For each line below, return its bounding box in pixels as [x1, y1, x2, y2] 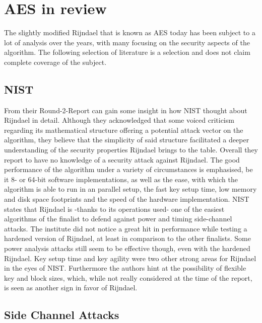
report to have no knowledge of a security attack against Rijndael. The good [4, 154, 240, 165]
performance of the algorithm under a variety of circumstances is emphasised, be [4, 164, 253, 175]
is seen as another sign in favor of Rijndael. [4, 282, 138, 293]
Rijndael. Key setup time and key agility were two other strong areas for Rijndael [4, 253, 256, 263]
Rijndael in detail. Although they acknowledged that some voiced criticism [4, 115, 234, 125]
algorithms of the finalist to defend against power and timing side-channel [4, 213, 232, 224]
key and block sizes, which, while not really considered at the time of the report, [4, 272, 252, 283]
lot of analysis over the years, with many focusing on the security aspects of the [4, 37, 250, 47]
